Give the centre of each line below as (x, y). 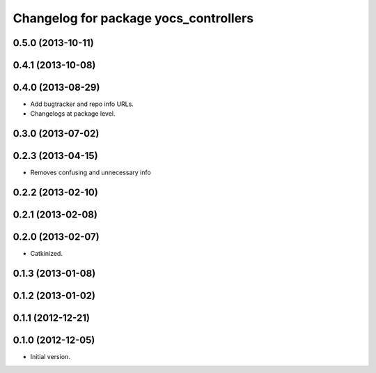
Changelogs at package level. (73, 114)
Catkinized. (46, 254)
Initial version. (50, 357)
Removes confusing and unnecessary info (91, 173)
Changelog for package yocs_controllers (133, 18)
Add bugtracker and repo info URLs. (82, 104)
